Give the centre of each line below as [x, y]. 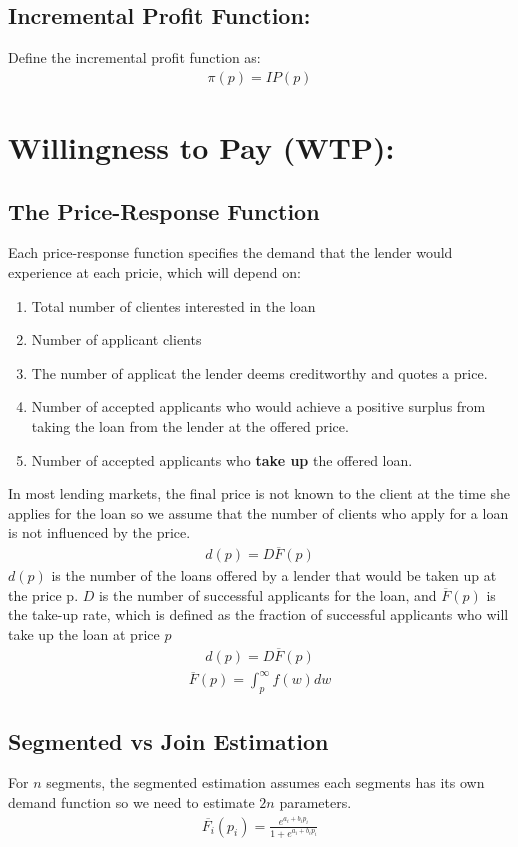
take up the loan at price [84, 633]
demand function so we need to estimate [131, 801]
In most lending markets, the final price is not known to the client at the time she [259, 493]
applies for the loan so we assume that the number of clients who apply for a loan [258, 512]
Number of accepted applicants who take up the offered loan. [222, 459]
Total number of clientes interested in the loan [173, 305]
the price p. [43, 594]
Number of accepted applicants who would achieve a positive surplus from [258, 406]
